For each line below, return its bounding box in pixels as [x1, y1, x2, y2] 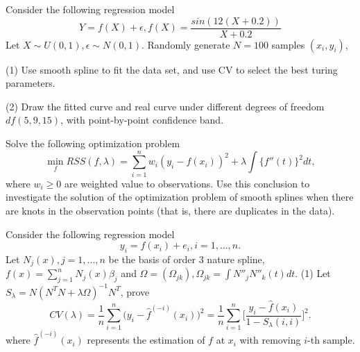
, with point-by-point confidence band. [60, 112, 224, 127]
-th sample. [307, 333, 355, 347]
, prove [120, 284, 150, 299]
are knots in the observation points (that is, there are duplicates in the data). [6, 203, 335, 217]
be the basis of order [108, 251, 196, 266]
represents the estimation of [87, 333, 205, 347]
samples [271, 37, 305, 51]
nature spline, [207, 251, 265, 266]
